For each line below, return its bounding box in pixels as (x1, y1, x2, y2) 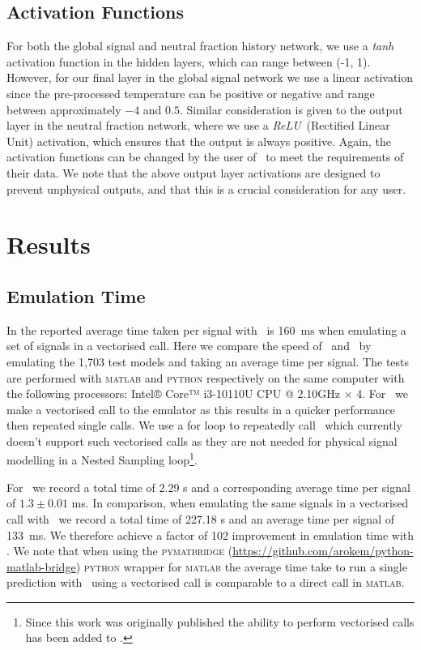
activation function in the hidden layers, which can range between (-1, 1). (6, 53, 371, 70)
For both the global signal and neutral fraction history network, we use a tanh (6, 37, 394, 54)
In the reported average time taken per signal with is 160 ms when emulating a (6, 321, 406, 338)
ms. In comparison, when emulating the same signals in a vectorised (71, 494, 409, 511)
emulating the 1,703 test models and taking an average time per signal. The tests (6, 353, 410, 370)
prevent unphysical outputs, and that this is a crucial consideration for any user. (6, 180, 406, 197)
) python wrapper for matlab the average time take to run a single (75, 558, 407, 575)
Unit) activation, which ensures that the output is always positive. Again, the (6, 132, 391, 149)
